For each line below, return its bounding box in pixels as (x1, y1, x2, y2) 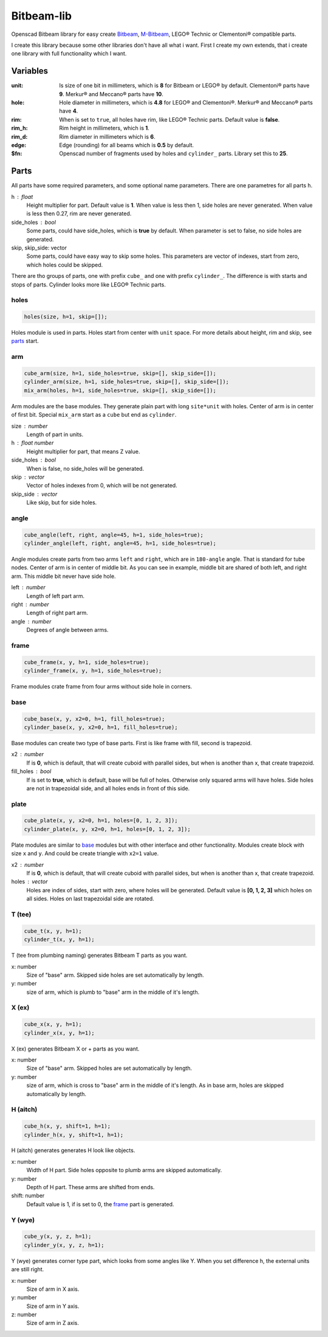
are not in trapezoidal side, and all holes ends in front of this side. (26, 785, 190, 792)
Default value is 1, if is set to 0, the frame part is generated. (26, 1200, 174, 1207)
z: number (11, 1311, 37, 1318)
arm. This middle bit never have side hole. (11, 572, 116, 580)
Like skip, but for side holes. (26, 499, 97, 506)
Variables (11, 66, 49, 76)
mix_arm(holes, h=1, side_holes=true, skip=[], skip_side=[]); (24, 387, 217, 394)
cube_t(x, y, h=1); (24, 928, 82, 934)
